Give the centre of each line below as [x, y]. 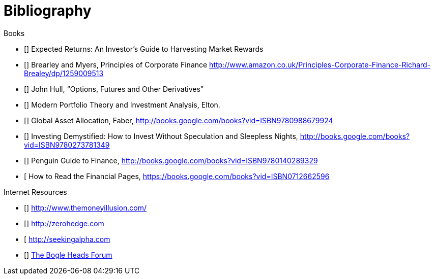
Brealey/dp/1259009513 [64, 73]
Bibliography [48, 11]
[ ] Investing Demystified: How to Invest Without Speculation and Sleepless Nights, [161, 136]
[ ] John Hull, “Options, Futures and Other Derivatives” [114, 89]
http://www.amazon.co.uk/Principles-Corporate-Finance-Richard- [320, 64]
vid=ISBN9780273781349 [67, 145]
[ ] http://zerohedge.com [64, 223]
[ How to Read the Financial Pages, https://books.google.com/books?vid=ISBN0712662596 [177, 176]
